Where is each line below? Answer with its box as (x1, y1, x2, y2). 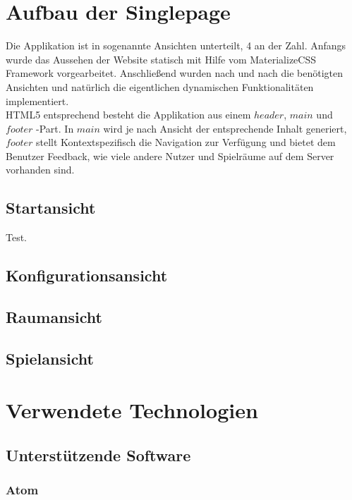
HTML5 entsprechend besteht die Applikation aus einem (6, 107, 251, 122)
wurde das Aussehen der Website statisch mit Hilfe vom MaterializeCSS (6, 51, 316, 66)
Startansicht (6, 197, 96, 219)
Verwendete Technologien (6, 396, 258, 425)
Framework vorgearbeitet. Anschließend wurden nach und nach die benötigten (6, 66, 344, 80)
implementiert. (6, 93, 69, 108)
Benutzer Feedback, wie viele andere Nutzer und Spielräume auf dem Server (6, 148, 334, 163)
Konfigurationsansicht (6, 264, 168, 286)
